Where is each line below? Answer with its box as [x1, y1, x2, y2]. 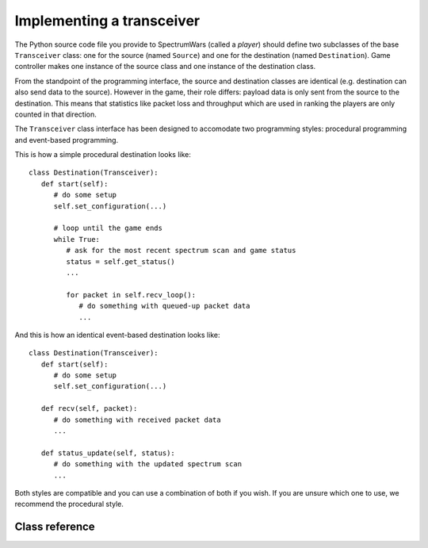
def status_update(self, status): [40, 448, 176, 458]
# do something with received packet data [53, 415, 221, 424]
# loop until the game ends [53, 224, 162, 233]
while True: [53, 235, 101, 243]
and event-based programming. [14, 135, 119, 144]
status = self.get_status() [66, 257, 176, 266]
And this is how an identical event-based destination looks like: [14, 330, 220, 339]
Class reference [14, 520, 95, 534]
